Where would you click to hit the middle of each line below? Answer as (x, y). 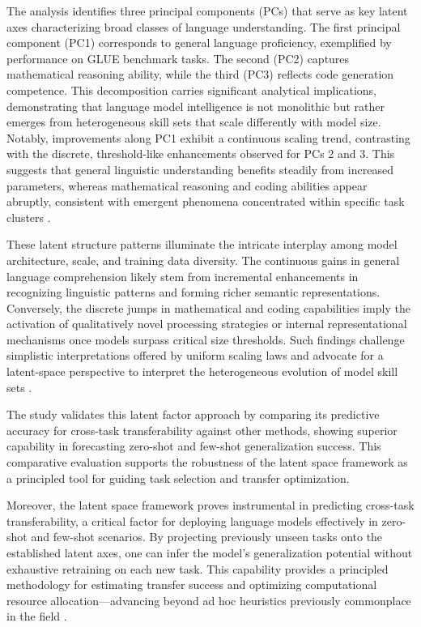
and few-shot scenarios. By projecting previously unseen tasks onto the (207, 537)
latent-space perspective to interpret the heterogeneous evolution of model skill (202, 371)
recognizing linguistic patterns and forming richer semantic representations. (193, 292)
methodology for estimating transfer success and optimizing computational (192, 584)
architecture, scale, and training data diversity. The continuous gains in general (203, 260)
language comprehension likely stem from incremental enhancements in (183, 276)
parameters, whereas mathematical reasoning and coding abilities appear (187, 185)
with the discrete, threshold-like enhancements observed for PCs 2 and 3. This (201, 154)
